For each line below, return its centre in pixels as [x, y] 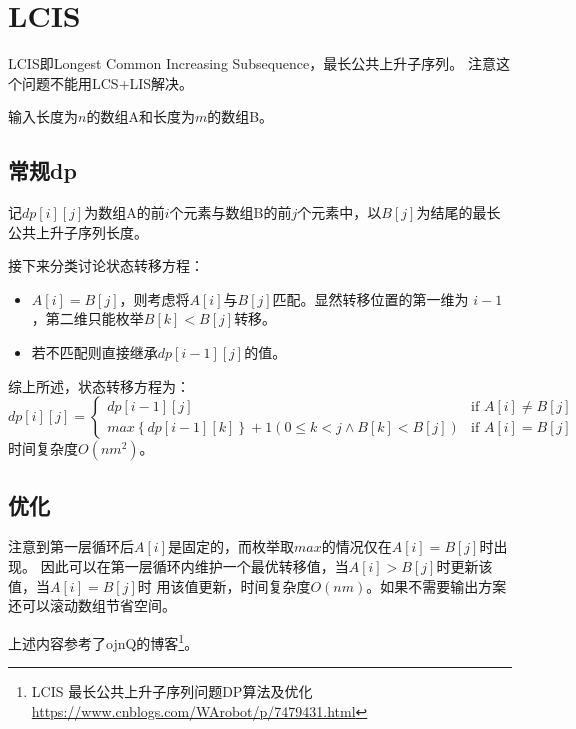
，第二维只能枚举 [87, 318]
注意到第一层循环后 [71, 546]
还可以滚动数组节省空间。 [92, 605]
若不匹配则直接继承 [94, 352]
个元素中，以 [339, 212]
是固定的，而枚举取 [231, 546]
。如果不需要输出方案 [436, 585]
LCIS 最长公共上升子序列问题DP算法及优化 [172, 691]
